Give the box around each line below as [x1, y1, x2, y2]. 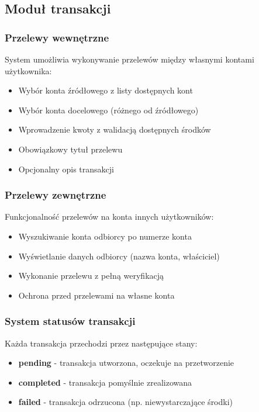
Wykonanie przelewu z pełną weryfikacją [18, 269, 164, 282]
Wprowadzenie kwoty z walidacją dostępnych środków [18, 123, 211, 136]
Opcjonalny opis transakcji [18, 162, 114, 175]
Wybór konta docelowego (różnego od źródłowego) [18, 103, 199, 116]
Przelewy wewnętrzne [5, 30, 109, 44]
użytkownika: [5, 64, 52, 77]
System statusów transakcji [5, 314, 136, 328]
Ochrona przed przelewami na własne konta [18, 289, 175, 301]
